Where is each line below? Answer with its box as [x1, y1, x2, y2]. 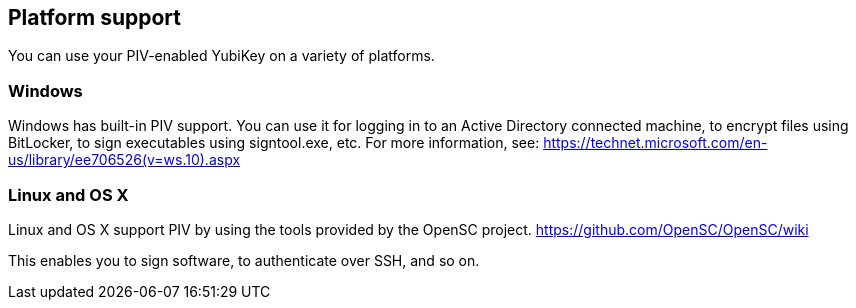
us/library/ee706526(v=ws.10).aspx [8, 151, 241, 169]
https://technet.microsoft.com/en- [543, 134, 768, 152]
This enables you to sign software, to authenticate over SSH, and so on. [8, 251, 480, 269]
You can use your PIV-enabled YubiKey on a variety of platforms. [8, 47, 435, 65]
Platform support [8, 5, 181, 30]
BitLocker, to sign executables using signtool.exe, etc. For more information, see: [8, 134, 540, 152]
